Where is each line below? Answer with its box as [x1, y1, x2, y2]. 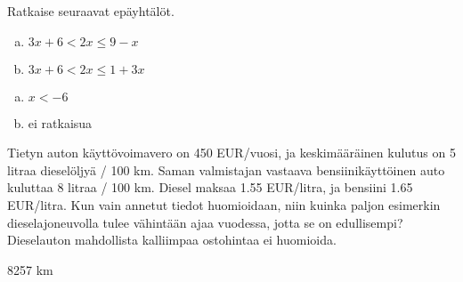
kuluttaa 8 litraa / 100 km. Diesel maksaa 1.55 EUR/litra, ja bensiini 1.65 [7, 178, 413, 197]
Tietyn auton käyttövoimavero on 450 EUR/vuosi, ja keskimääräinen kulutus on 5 [7, 143, 456, 162]
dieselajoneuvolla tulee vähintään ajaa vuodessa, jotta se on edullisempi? [7, 213, 403, 231]
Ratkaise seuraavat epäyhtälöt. [7, 2, 175, 20]
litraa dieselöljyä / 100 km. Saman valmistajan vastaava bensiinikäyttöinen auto [7, 160, 445, 179]
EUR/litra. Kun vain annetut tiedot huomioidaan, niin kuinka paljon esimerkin [7, 195, 441, 214]
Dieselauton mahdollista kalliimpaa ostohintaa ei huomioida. [7, 230, 337, 249]
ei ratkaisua [28, 113, 93, 132]
